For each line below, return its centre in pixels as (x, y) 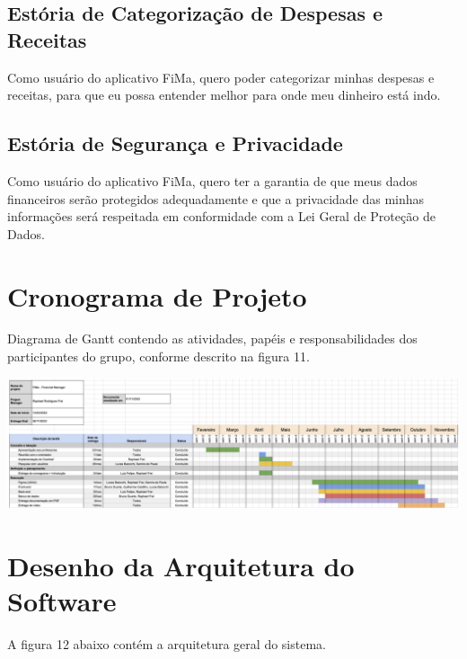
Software (62, 601)
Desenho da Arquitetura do (181, 566)
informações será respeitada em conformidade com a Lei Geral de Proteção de (221, 216)
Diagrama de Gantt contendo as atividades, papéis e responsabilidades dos (212, 338)
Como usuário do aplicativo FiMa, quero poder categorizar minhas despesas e (221, 77)
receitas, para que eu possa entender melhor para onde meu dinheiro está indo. (224, 95)
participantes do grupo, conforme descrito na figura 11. (159, 356)
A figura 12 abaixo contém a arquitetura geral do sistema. (167, 644)
